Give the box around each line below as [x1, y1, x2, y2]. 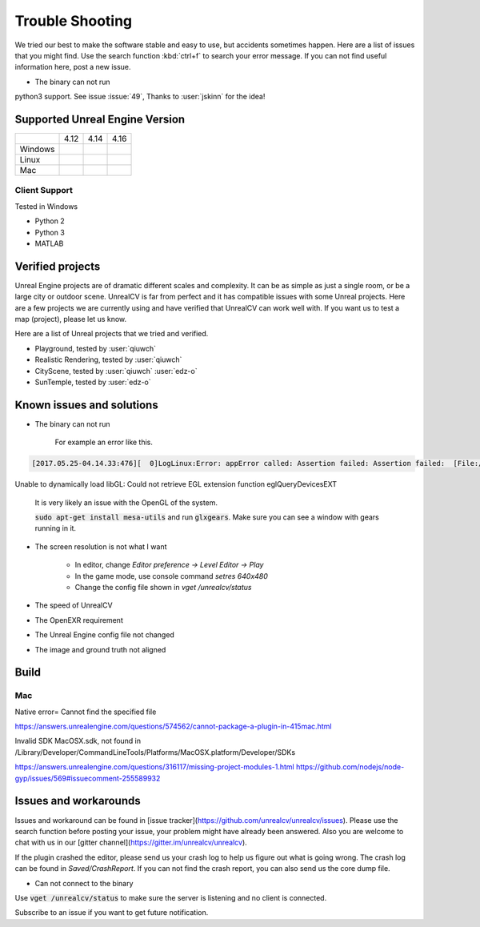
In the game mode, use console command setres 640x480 [74, 571, 268, 580]
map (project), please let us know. [14, 315, 127, 324]
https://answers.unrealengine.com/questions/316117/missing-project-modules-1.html [14, 762, 295, 772]
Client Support [14, 185, 74, 196]
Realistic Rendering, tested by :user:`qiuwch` [34, 355, 182, 364]
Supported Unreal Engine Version [14, 112, 186, 126]
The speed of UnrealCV [34, 600, 113, 610]
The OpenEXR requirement [34, 615, 123, 624]
